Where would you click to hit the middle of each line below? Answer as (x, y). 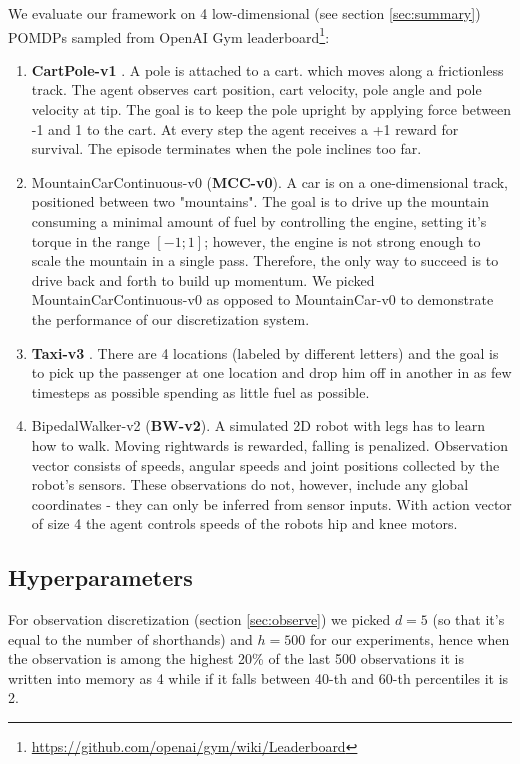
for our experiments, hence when (409, 638)
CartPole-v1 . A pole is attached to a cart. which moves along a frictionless (267, 69)
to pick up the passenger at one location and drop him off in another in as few (271, 372)
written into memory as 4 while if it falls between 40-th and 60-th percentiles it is (258, 677)
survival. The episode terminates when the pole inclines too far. (226, 148)
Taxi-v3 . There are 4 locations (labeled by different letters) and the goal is (265, 352)
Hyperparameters (100, 577)
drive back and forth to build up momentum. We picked (203, 279)
